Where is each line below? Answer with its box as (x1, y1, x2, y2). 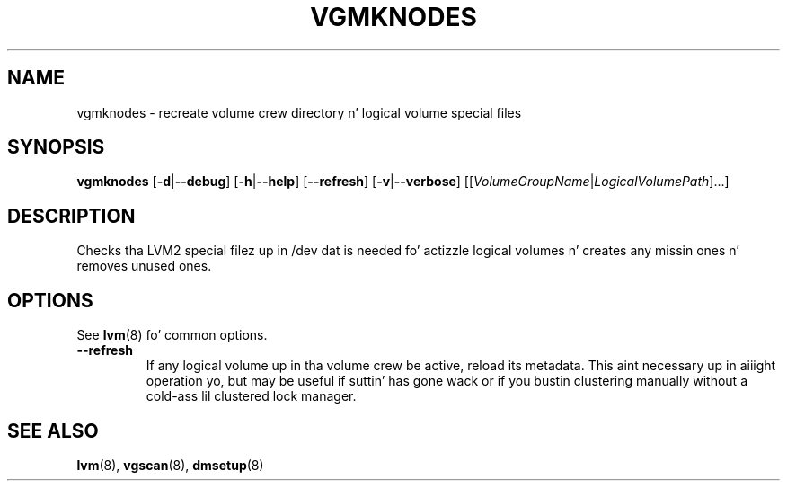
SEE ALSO (7, 419, 99, 442)
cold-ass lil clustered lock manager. (146, 388, 357, 404)
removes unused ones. (76, 258, 212, 274)
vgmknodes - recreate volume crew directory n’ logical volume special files (76, 104, 522, 120)
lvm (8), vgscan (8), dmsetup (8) (76, 457, 264, 473)
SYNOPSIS (7, 136, 105, 159)
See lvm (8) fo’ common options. (76, 327, 268, 343)
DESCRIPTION (7, 204, 136, 227)
